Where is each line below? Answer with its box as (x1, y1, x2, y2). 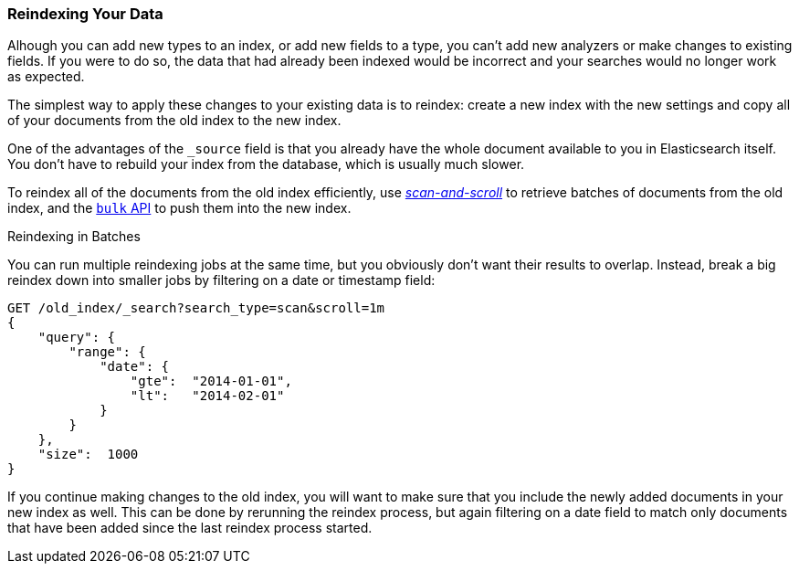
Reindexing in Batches (7, 228, 141, 245)
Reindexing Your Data (7, 5, 163, 23)
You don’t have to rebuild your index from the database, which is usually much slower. (7, 156, 525, 173)
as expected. (7, 69, 85, 85)
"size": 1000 (37, 447, 139, 462)
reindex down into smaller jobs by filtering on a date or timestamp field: (7, 272, 436, 289)
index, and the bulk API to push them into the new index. (7, 200, 352, 217)
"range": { (68, 344, 146, 360)
